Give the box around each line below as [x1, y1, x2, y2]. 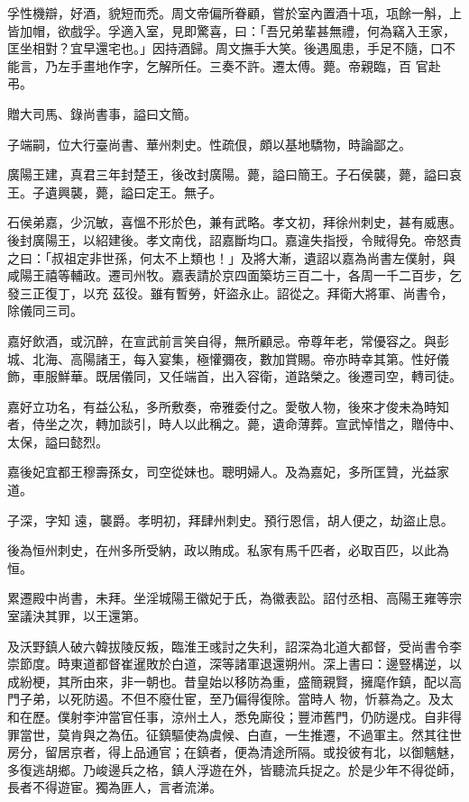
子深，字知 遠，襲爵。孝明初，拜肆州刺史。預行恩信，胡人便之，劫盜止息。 [7, 510, 454, 529]
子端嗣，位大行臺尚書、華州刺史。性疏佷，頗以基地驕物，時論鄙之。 [7, 134, 411, 153]
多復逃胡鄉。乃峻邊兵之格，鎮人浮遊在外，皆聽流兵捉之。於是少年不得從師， [7, 760, 462, 779]
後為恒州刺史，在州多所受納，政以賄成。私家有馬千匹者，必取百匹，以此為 [7, 541, 449, 560]
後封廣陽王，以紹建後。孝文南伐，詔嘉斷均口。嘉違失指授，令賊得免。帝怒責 [7, 230, 462, 249]
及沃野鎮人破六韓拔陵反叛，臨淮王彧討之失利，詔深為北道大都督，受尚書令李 [7, 636, 462, 655]
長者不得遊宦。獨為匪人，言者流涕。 [7, 778, 222, 797]
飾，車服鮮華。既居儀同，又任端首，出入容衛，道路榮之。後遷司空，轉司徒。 [7, 367, 462, 386]
